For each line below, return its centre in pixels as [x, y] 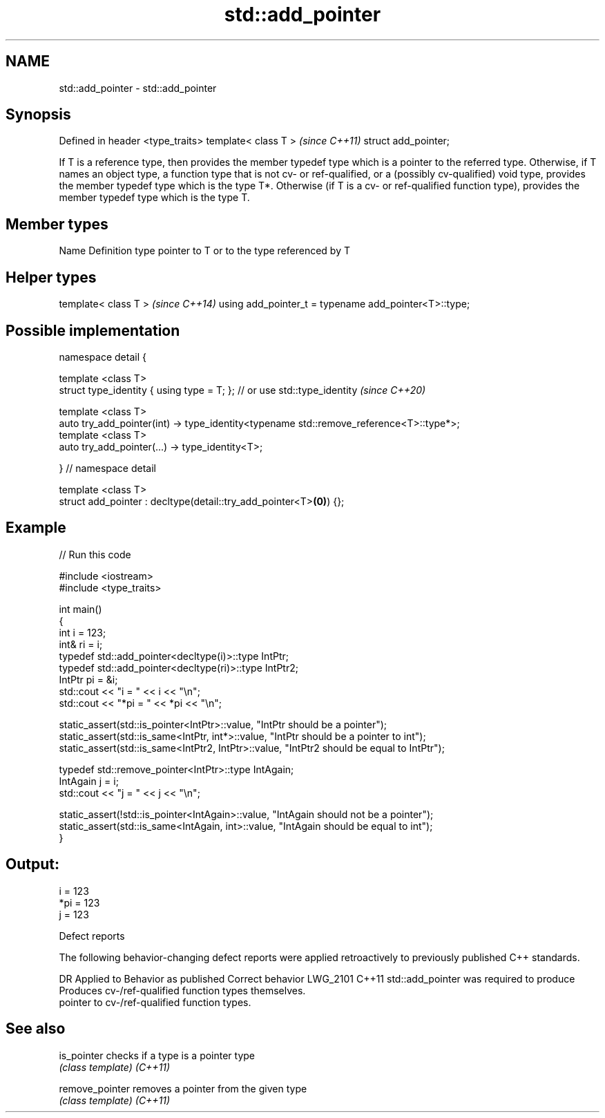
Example [36, 528]
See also [36, 1029]
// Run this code [95, 554]
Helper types [51, 277]
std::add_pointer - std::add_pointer [138, 88]
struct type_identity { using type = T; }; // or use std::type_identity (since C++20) [242, 390]
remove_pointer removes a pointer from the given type [183, 1088]
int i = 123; [83, 632]
